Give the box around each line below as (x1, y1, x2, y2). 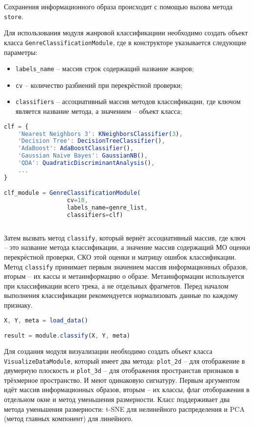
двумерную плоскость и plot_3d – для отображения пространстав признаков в (4, 365, 239, 375)
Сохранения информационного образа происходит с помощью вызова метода (4, 1, 233, 11)
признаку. (4, 299, 33, 310)
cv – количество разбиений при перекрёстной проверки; (15, 80, 183, 90)
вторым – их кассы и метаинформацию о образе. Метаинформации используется (4, 271, 244, 281)
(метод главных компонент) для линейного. (4, 413, 133, 424)
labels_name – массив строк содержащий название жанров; (15, 63, 194, 74)
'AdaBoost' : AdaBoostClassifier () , (18, 145, 134, 152)
